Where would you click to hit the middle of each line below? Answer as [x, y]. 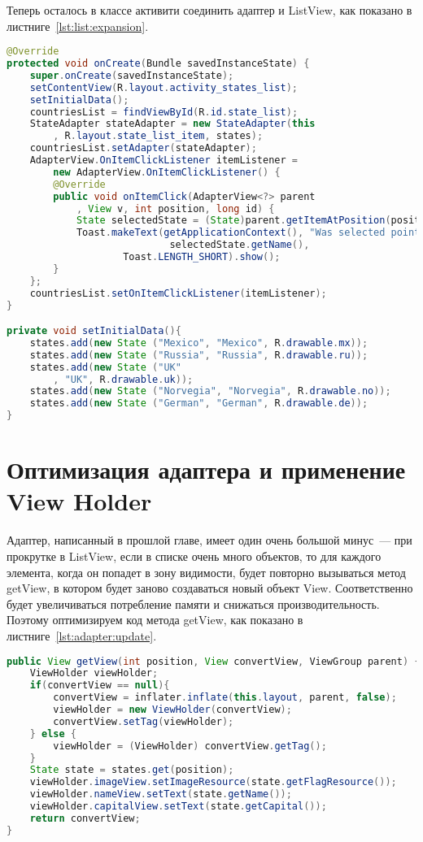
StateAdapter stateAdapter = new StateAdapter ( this [172, 124]
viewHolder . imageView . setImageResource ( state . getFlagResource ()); [213, 782]
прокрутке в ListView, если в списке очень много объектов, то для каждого [194, 556]
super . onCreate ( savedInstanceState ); [132, 75]
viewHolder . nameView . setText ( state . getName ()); [161, 794]
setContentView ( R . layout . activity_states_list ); [164, 87]
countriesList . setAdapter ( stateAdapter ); [143, 148]
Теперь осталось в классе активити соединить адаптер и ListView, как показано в [209, 10]
